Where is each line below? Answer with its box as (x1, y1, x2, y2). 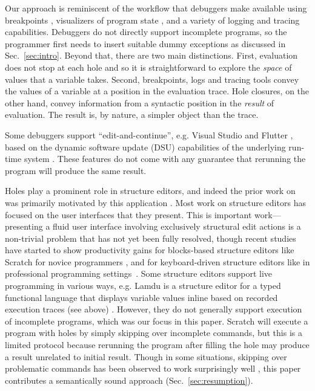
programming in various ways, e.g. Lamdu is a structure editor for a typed (5, 279, 281, 292)
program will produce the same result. (5, 164, 147, 176)
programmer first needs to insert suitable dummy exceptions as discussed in (5, 37, 286, 50)
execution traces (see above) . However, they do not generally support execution (5, 303, 302, 315)
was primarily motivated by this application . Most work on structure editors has (5, 196, 306, 208)
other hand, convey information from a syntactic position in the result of (5, 96, 274, 109)
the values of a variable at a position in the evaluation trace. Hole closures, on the (5, 85, 310, 97)
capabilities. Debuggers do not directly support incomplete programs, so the (5, 25, 287, 38)
